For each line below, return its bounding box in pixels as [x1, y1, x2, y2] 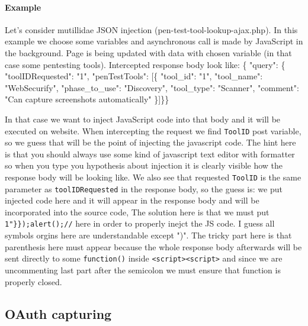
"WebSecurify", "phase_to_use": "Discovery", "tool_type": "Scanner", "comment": [5, 81, 299, 93]
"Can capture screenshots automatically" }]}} [5, 93, 169, 105]
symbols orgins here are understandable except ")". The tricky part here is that [5, 229, 292, 241]
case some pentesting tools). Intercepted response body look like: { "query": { [5, 58, 285, 70]
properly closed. [5, 275, 62, 288]
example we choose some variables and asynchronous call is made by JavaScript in [5, 35, 303, 47]
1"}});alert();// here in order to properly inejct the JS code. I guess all [5, 217, 275, 230]
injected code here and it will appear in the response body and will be [5, 194, 259, 206]
